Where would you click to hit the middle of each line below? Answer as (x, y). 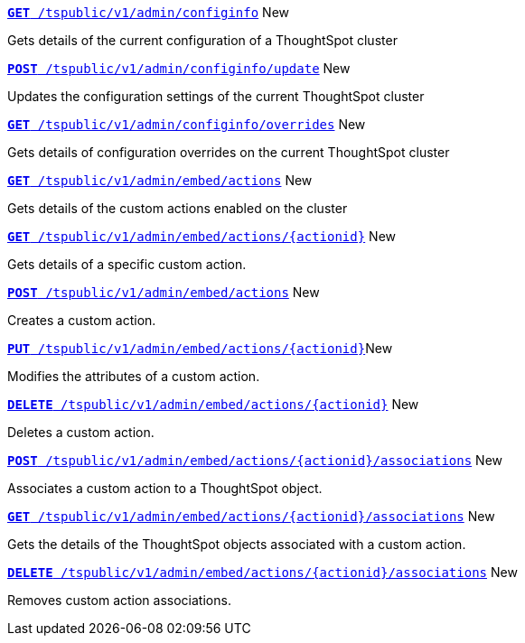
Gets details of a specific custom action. (127, 264)
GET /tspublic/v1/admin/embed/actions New (160, 180)
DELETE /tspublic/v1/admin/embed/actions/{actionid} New (213, 404)
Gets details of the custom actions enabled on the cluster (178, 208)
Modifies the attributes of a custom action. (134, 376)
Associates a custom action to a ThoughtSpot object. (165, 488)
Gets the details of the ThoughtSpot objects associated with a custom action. (237, 544)
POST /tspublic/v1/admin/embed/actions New (164, 292)
